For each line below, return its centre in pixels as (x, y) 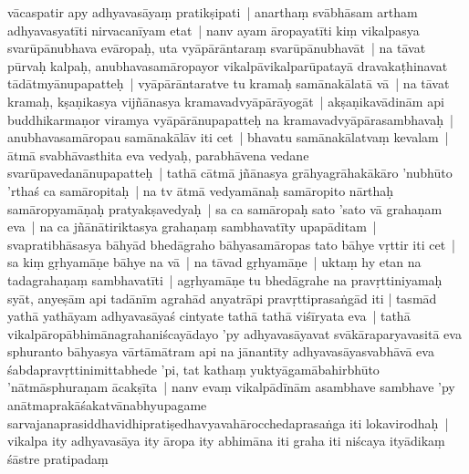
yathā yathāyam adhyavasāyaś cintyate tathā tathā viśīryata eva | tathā (209, 316)
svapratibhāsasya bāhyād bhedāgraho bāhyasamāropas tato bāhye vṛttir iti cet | (232, 244)
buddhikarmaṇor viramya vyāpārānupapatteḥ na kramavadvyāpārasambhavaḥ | (230, 119)
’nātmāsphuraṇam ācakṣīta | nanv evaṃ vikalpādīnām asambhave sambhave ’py (231, 387)
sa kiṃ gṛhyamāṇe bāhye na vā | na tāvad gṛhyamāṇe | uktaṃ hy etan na (214, 262)
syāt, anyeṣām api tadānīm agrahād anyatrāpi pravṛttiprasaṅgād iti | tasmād (222, 298)
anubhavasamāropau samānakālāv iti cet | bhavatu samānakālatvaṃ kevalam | (228, 137)
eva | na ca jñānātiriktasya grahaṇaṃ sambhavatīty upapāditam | (192, 227)
